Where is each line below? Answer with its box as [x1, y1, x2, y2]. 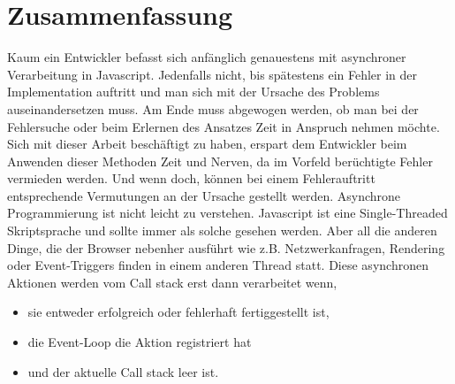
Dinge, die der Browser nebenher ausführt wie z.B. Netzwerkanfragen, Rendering [7, 238, 445, 257]
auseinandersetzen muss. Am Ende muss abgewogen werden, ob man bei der [7, 99, 419, 118]
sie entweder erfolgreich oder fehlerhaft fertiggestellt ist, [27, 303, 330, 321]
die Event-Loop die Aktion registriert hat [27, 333, 252, 351]
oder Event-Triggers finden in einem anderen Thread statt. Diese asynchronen [7, 256, 428, 274]
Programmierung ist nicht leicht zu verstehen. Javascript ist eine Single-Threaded [7, 204, 448, 222]
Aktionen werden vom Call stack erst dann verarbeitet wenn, [7, 273, 337, 291]
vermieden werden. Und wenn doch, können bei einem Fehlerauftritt [7, 169, 375, 188]
